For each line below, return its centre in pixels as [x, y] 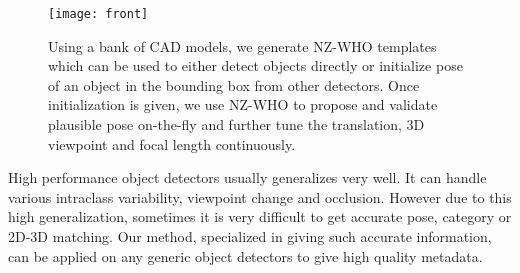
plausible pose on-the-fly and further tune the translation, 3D [236, 124]
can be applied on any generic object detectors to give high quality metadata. [245, 255]
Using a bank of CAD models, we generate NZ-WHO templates [242, 45]
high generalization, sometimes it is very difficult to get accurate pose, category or [260, 216]
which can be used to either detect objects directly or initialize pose [255, 65]
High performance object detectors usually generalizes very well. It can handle [247, 177]
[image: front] [98, 14]
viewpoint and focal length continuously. [172, 143]
